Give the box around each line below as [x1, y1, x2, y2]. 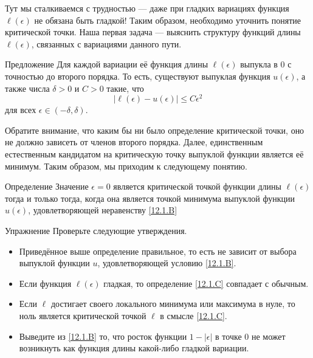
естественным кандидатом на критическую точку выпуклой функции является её [5, 148, 304, 160]
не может [251, 329, 286, 342]
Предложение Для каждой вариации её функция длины [5, 58, 208, 71]
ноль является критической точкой [19, 309, 146, 322]
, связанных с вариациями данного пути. [31, 37, 182, 50]
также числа [5, 81, 50, 94]
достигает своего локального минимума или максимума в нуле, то [50, 297, 295, 310]
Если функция [19, 277, 72, 289]
